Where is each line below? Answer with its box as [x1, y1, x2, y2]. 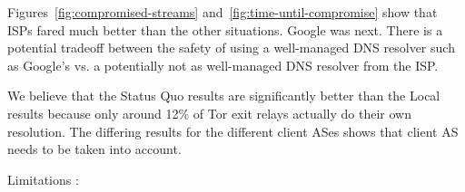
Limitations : [7, 169, 79, 188]
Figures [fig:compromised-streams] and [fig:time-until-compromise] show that [7, 3, 438, 21]
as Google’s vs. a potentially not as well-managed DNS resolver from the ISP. [7, 55, 439, 74]
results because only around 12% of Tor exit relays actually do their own [7, 103, 412, 122]
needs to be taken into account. [7, 139, 182, 158]
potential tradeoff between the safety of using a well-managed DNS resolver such [7, 38, 455, 57]
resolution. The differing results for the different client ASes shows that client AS [7, 121, 459, 140]
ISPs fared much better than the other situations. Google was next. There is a [7, 20, 443, 39]
